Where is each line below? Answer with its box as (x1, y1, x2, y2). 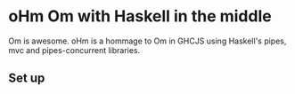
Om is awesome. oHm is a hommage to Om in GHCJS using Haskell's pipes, (8, 35, 287, 46)
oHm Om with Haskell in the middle (8, 6, 273, 27)
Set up (8, 71, 45, 86)
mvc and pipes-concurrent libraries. (8, 44, 141, 55)
